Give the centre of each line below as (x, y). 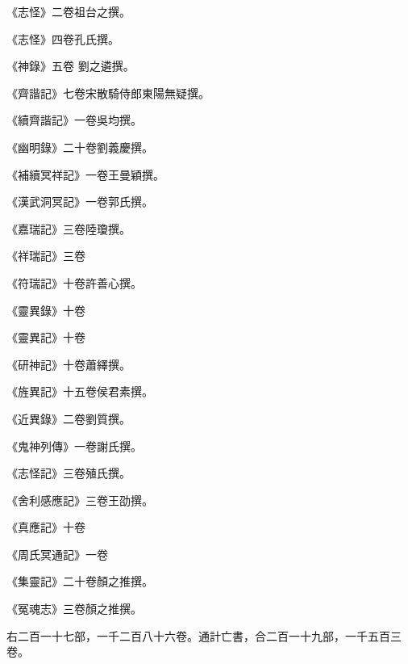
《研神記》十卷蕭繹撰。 (69, 364)
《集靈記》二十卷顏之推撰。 (80, 581)
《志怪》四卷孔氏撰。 (63, 38)
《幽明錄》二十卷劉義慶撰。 (80, 147)
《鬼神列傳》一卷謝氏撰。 (74, 445)
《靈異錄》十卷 (46, 310)
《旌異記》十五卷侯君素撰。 (80, 391)
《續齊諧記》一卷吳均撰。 (74, 120)
